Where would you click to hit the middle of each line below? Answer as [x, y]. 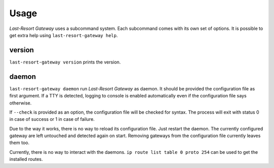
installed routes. [26, 159]
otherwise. [21, 103]
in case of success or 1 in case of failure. [52, 119]
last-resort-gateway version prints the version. [65, 62]
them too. [20, 143]
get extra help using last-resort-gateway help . [64, 35]
